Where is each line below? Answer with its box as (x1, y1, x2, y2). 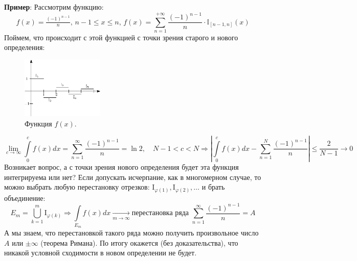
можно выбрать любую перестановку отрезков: (4, 181, 150, 192)
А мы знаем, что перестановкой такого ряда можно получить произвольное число (4, 227, 259, 238)
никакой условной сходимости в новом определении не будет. (4, 247, 197, 258)
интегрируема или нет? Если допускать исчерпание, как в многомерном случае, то (4, 171, 261, 182)
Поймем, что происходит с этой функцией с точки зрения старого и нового (4, 32, 238, 42)
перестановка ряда (131, 210, 189, 217)
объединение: (4, 192, 46, 203)
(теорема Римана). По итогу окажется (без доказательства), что (40, 237, 238, 248)
